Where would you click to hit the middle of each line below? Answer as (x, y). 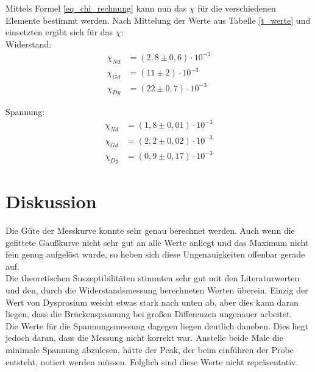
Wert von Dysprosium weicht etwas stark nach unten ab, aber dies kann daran (152, 302)
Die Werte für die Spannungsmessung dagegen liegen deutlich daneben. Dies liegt (157, 325)
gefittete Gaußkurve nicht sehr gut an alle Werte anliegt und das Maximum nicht (157, 242)
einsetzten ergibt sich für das (59, 32)
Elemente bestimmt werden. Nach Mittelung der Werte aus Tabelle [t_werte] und (158, 20)
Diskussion (51, 201)
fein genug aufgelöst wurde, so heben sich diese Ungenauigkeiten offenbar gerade (155, 254)
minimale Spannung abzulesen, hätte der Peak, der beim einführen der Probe (150, 349)
